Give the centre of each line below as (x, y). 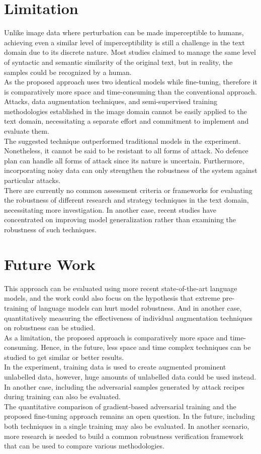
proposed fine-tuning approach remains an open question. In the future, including (130, 416)
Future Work (50, 264)
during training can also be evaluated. (62, 396)
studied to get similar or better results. (64, 357)
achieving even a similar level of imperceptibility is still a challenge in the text (124, 42)
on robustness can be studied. (50, 328)
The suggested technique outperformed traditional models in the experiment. (122, 141)
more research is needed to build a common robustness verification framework (124, 436)
